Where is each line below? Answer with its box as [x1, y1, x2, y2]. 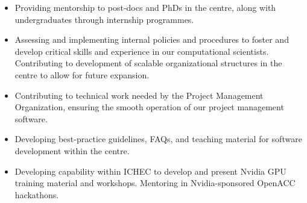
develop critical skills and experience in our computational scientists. [14, 45, 269, 57]
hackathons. [14, 188, 59, 201]
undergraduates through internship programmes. [14, 13, 194, 25]
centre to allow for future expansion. [14, 68, 150, 81]
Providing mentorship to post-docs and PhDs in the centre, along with [14, 1, 276, 13]
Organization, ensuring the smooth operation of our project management [14, 101, 284, 113]
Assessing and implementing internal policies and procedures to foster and [14, 33, 289, 46]
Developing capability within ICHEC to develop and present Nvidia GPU [14, 164, 286, 177]
